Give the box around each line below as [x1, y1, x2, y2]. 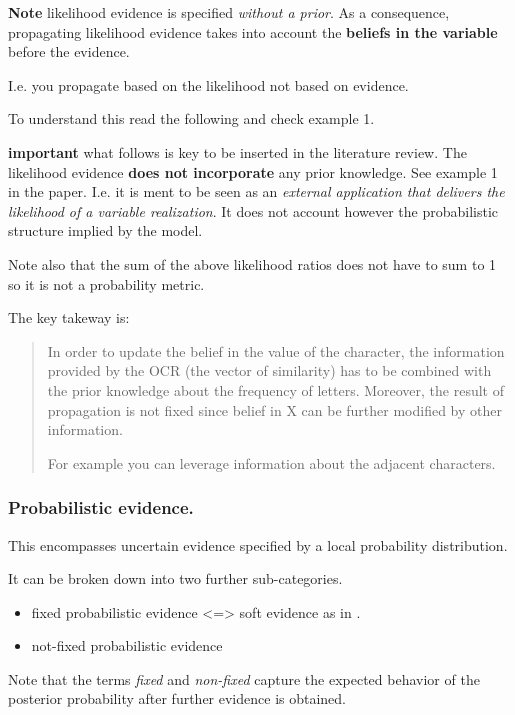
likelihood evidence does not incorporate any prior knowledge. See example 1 [8, 161, 498, 182]
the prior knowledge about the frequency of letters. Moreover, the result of [47, 379, 505, 400]
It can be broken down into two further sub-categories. [8, 568, 343, 589]
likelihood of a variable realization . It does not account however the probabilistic [8, 200, 498, 221]
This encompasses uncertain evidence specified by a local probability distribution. [8, 534, 508, 555]
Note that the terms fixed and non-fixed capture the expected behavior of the [8, 668, 480, 689]
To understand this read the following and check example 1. [8, 108, 375, 129]
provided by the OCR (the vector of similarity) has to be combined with [47, 360, 492, 381]
